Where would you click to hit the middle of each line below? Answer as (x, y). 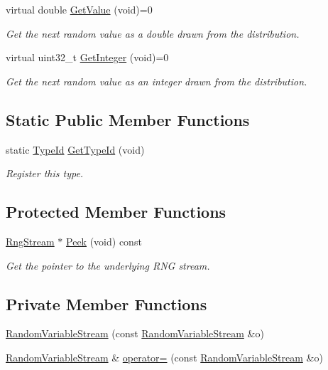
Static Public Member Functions (128, 119)
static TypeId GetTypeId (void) (75, 149)
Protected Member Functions (116, 212)
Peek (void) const (104, 241)
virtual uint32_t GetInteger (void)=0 (87, 57)
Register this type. (45, 173)
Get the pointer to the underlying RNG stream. (108, 265)
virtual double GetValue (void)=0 (79, 9)
